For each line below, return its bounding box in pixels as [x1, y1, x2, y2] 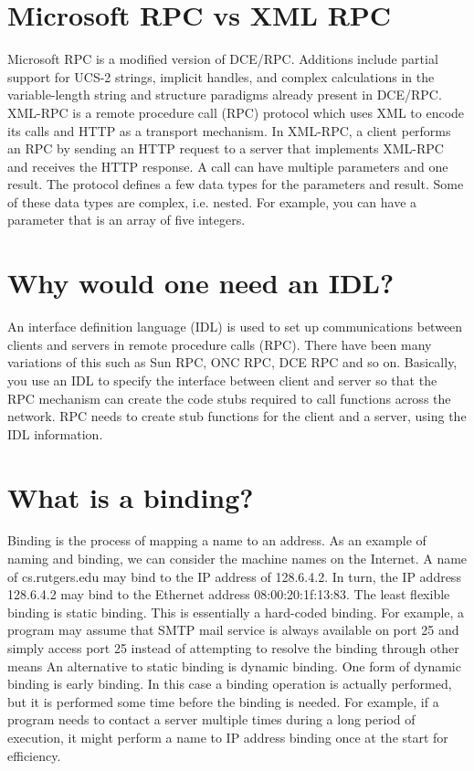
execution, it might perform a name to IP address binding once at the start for [7, 728, 448, 746]
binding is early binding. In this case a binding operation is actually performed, [7, 674, 452, 693]
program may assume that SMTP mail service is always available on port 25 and [7, 620, 459, 639]
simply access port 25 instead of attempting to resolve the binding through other [7, 639, 459, 658]
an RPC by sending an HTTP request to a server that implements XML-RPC [7, 139, 444, 158]
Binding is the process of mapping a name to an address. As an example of [7, 531, 427, 550]
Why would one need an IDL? [7, 264, 395, 301]
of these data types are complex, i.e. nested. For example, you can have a [7, 192, 417, 211]
